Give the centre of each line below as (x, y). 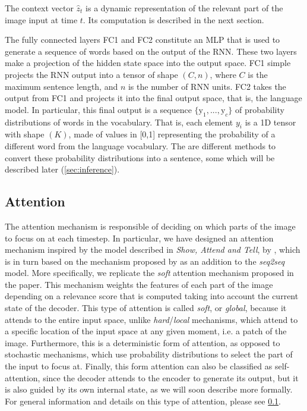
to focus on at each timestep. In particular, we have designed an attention (139, 238)
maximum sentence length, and (61, 86)
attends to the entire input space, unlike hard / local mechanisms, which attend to (151, 319)
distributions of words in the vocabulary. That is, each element (119, 122)
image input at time (41, 19)
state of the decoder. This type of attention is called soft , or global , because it (146, 308)
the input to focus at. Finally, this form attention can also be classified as (139, 366)
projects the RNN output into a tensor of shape (91, 74)
